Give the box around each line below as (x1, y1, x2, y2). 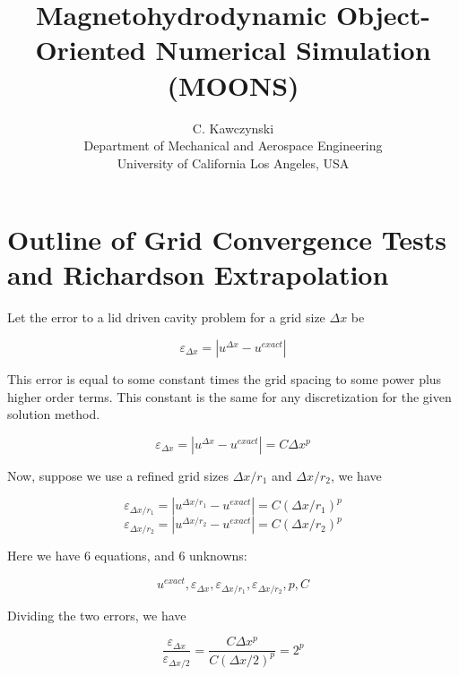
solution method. (7, 405, 100, 424)
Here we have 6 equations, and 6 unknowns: (7, 546, 247, 565)
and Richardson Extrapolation (7, 256, 389, 293)
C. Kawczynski (192, 118, 274, 137)
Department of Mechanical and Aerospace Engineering (83, 136, 383, 155)
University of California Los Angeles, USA (117, 153, 350, 172)
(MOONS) (167, 66, 299, 103)
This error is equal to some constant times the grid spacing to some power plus (7, 370, 442, 388)
